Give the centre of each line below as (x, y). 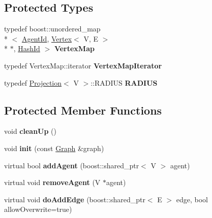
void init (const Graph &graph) (54, 148)
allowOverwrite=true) (38, 209)
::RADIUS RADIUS (124, 82)
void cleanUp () (31, 131)
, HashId (27, 48)
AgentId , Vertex (47, 38)
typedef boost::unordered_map (52, 29)
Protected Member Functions (83, 110)
